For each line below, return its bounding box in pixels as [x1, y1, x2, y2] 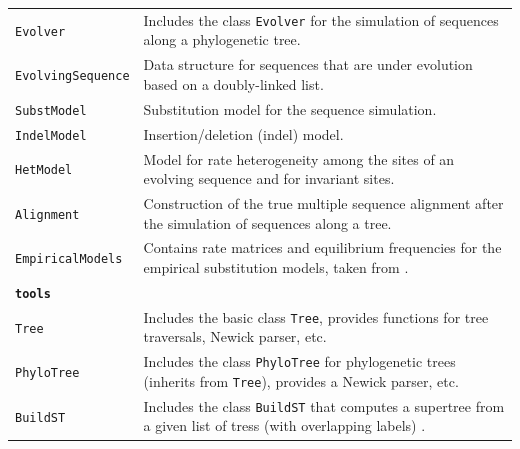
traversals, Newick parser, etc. [143, 326, 327, 347]
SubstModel [15, 103, 87, 118]
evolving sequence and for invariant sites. [143, 168, 395, 189]
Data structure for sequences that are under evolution [143, 54, 473, 75]
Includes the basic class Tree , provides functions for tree [143, 306, 489, 327]
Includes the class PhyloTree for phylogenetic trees [143, 351, 456, 372]
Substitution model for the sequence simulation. [143, 98, 437, 119]
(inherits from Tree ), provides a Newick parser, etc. [143, 370, 459, 391]
